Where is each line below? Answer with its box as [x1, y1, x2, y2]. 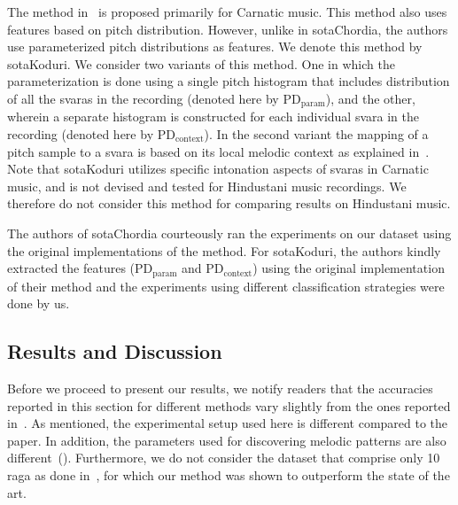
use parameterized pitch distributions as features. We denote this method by [7, 37, 423, 56]
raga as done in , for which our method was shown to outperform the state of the [7, 465, 450, 484]
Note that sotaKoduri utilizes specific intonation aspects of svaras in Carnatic [7, 159, 429, 178]
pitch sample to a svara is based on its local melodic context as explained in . [7, 142, 430, 160]
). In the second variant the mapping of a [204, 125, 429, 144]
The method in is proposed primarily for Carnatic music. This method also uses [7, 3, 447, 20]
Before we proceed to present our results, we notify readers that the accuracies [7, 379, 433, 398]
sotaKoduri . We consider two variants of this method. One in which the [7, 54, 395, 73]
